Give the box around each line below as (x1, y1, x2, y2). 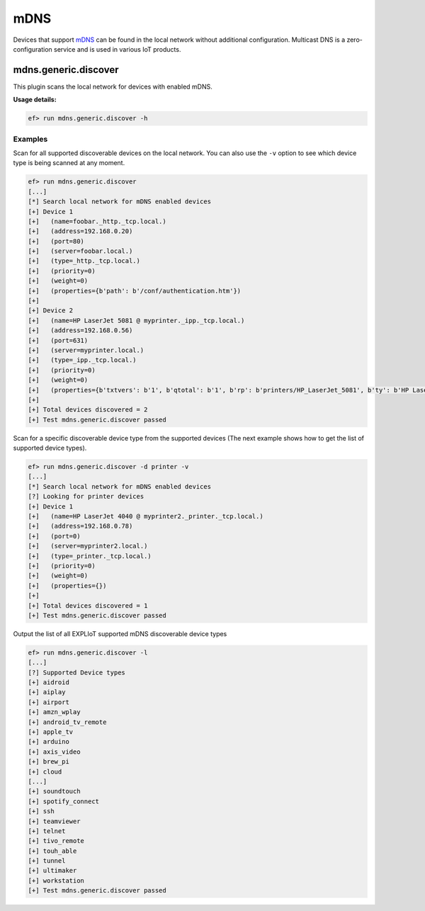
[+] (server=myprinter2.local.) (28, 542, 148, 550)
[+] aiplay (28, 688, 66, 696)
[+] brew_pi (28, 758, 70, 766)
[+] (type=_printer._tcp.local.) (28, 552, 152, 560)
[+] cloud (28, 767, 62, 776)
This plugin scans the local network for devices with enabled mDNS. (13, 82, 212, 91)
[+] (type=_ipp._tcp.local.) (28, 356, 137, 364)
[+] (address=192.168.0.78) (28, 522, 133, 531)
